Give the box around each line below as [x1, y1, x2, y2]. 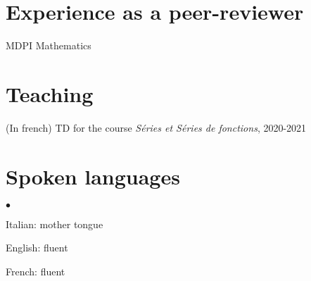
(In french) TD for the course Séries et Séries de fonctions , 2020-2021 [6, 120, 307, 135]
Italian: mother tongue [6, 216, 103, 231]
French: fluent [6, 263, 65, 278]
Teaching [6, 79, 94, 108]
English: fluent [6, 240, 68, 255]
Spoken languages [6, 161, 180, 190]
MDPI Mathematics [6, 38, 91, 53]
